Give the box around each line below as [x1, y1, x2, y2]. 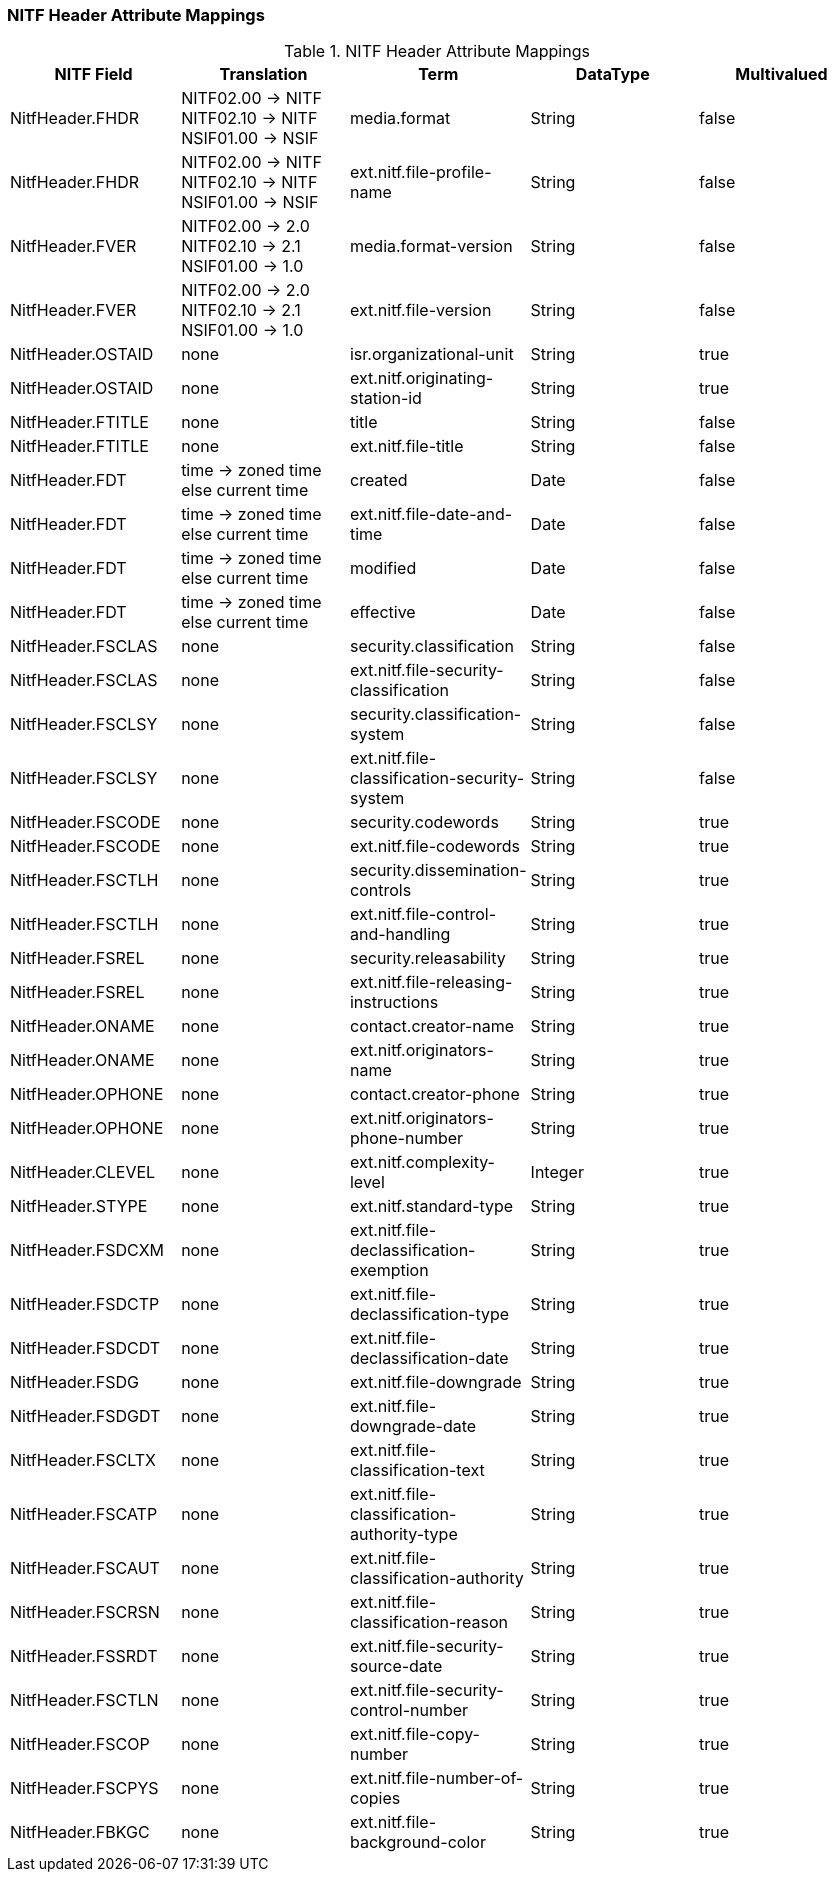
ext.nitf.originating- [349, 368, 494, 389]
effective [349, 602, 416, 623]
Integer [530, 1162, 584, 1183]
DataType [575, 64, 650, 85]
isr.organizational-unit [349, 344, 514, 365]
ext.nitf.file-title [349, 436, 464, 457]
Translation [219, 64, 308, 85]
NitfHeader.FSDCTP [10, 1294, 160, 1315]
